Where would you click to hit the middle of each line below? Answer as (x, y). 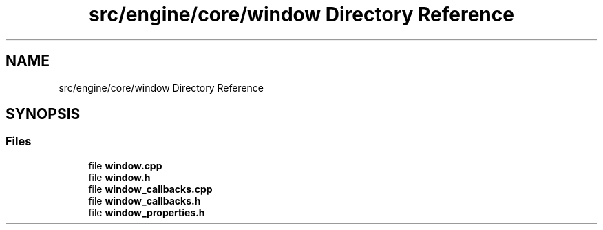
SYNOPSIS (43, 114)
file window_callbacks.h (145, 200)
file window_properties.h (147, 212)
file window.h (119, 177)
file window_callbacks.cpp (150, 189)
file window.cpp (125, 165)
